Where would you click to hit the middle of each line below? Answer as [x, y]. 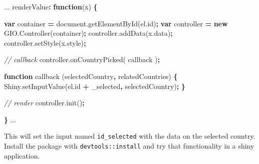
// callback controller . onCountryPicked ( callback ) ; [82, 59]
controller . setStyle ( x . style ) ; [45, 42]
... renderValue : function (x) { [51, 6]
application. [22, 155]
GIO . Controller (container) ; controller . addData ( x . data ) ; [88, 33]
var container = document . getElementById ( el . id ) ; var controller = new [116, 23]
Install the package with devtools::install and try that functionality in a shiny [129, 146]
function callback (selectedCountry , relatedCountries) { [91, 76]
